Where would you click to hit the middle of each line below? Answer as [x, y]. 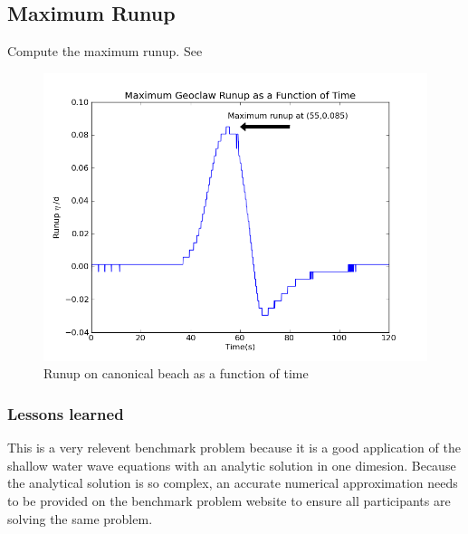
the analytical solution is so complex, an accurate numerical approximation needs [233, 483]
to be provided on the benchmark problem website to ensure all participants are [229, 500]
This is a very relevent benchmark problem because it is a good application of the [234, 448]
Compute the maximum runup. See [105, 51]
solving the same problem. [80, 518]
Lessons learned [66, 413]
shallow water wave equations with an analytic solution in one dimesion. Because [232, 465]
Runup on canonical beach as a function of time [176, 373]
